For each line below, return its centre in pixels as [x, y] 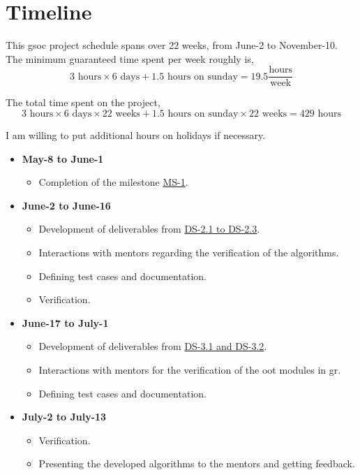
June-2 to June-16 [66, 205]
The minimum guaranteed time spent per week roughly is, [130, 58]
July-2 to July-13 [64, 417]
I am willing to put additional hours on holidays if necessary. [136, 134]
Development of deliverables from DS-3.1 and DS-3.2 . [153, 346]
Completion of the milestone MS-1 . [113, 182]
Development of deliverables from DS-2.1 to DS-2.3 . [149, 229]
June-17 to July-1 [65, 322]
